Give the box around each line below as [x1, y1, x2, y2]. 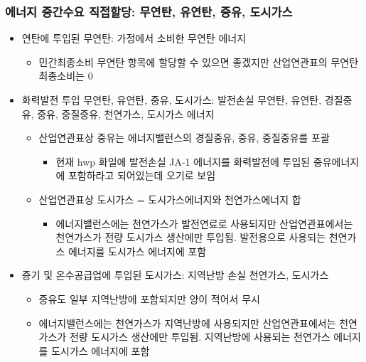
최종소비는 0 [38, 68, 93, 83]
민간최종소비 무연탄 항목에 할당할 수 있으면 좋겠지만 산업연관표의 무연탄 [38, 54, 359, 69]
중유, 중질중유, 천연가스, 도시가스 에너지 [37, 106, 215, 121]
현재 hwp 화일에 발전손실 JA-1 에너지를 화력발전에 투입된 [55, 154, 311, 169]
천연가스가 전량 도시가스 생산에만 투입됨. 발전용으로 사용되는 [55, 230, 326, 245]
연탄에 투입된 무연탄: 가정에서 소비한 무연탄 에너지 [21, 31, 247, 46]
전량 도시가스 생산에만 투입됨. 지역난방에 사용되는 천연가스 [69, 329, 330, 344]
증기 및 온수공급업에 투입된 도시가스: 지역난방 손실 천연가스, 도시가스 [21, 267, 329, 282]
